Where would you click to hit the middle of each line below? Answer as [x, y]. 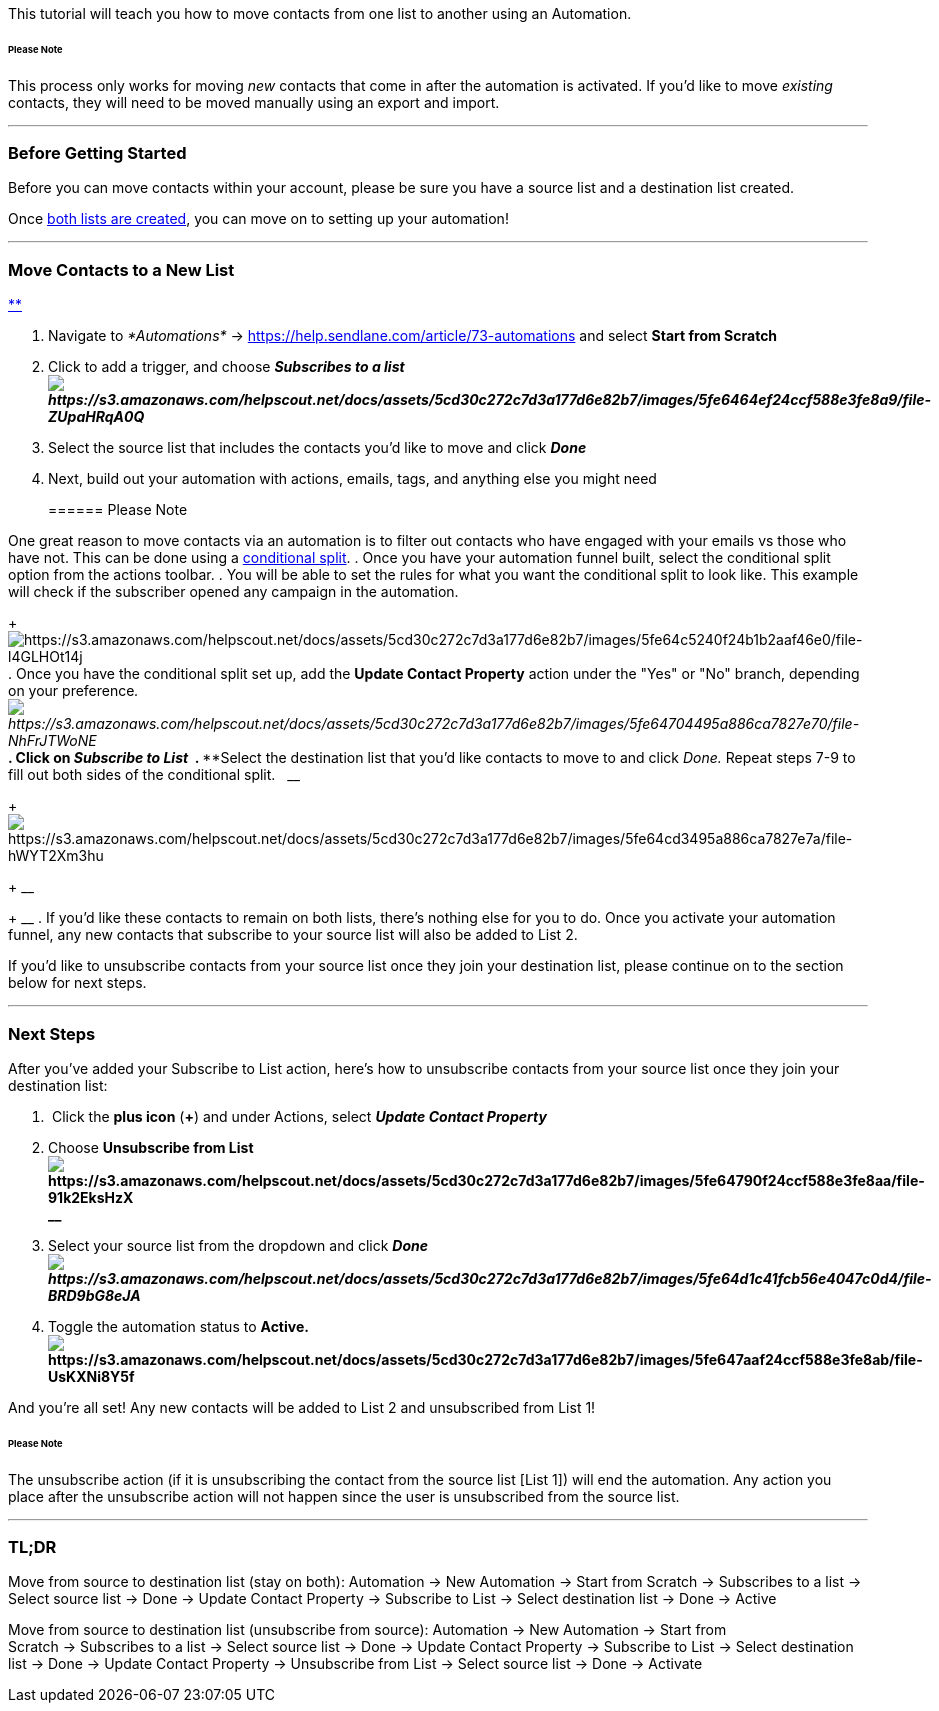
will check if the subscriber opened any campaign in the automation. [233, 592]
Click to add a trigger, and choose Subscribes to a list [226, 367]
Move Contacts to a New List [121, 269]
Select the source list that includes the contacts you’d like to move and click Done [317, 448]
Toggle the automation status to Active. [178, 1326]
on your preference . [73, 691]
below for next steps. [77, 983]
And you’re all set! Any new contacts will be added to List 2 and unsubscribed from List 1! [302, 1407]
